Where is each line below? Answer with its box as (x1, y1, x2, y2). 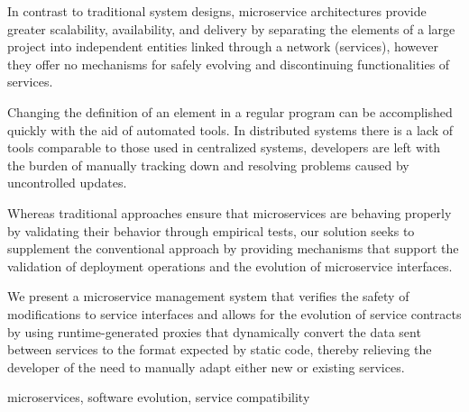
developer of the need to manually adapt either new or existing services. (7, 357, 405, 376)
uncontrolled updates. (7, 173, 127, 192)
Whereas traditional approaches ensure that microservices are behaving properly (7, 203, 452, 222)
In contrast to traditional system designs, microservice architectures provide (7, 2, 427, 20)
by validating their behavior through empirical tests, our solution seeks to (7, 221, 415, 240)
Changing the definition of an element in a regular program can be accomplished (7, 102, 453, 121)
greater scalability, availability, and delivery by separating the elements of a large (7, 19, 455, 38)
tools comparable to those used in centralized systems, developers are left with (7, 138, 441, 157)
